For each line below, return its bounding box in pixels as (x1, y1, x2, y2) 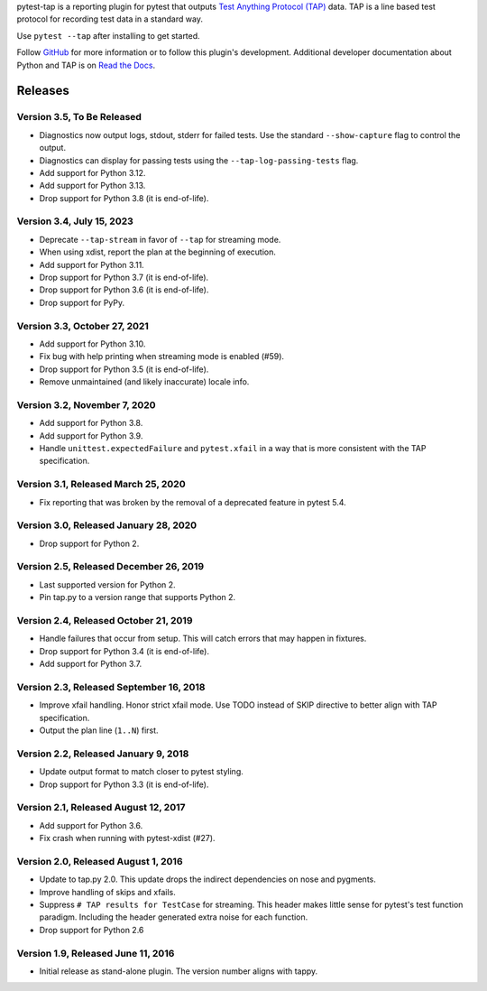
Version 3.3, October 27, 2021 (16, 320, 149, 332)
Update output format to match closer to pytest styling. (39, 766, 243, 777)
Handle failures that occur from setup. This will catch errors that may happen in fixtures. (39, 633, 367, 644)
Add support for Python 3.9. (39, 430, 143, 441)
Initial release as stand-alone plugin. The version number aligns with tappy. (39, 966, 318, 977)
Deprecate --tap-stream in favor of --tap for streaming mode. (39, 234, 281, 245)
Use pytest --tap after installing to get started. (16, 30, 200, 41)
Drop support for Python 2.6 (39, 924, 144, 935)
